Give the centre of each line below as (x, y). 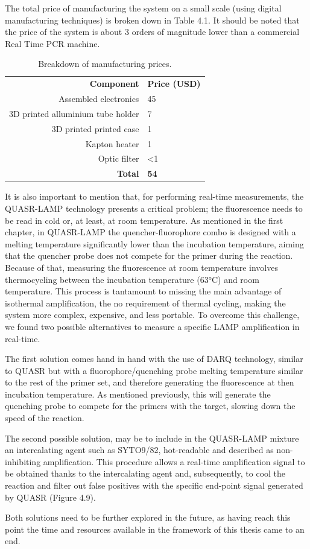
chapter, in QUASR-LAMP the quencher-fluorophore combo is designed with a (150, 232)
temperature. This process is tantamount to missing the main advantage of (143, 291)
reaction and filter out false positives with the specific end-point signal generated (154, 485)
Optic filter (119, 158)
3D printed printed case (95, 128)
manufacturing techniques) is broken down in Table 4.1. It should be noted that (152, 20)
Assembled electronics (99, 99)
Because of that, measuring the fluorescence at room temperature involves (141, 267)
